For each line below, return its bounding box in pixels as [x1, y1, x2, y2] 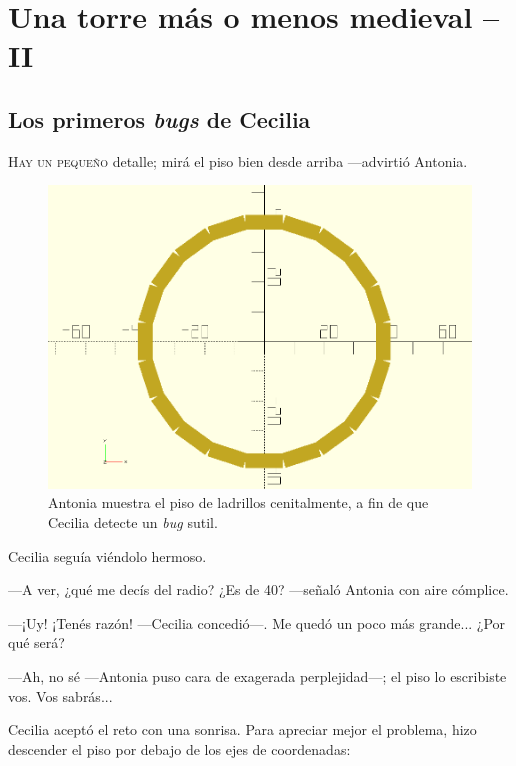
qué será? [8, 632, 65, 653]
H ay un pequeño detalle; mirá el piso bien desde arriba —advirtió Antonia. [8, 150, 468, 171]
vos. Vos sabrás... [8, 685, 113, 706]
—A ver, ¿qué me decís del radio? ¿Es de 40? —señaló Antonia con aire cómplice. [8, 579, 509, 600]
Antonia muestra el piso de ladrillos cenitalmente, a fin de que [48, 492, 429, 513]
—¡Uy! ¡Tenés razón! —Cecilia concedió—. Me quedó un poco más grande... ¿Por [8, 612, 506, 633]
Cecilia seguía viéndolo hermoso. [8, 545, 207, 566]
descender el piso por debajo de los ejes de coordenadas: [8, 738, 351, 759]
